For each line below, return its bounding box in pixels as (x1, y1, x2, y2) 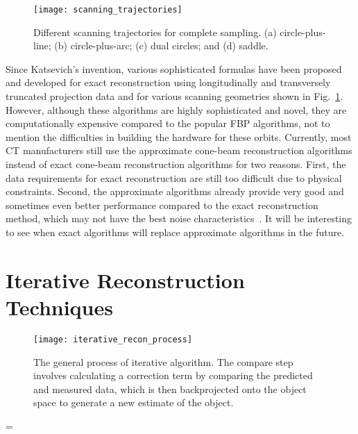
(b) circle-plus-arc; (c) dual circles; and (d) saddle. (54, 38, 268, 53)
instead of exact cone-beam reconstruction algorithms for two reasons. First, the (6, 157, 346, 171)
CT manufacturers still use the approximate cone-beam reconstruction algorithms (6, 143, 352, 158)
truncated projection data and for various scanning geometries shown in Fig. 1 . (6, 89, 343, 103)
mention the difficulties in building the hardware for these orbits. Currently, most (6, 129, 352, 144)
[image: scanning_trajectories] (33, 5, 182, 15)
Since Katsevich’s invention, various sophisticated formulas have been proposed (6, 61, 342, 76)
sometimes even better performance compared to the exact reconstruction (6, 197, 318, 212)
